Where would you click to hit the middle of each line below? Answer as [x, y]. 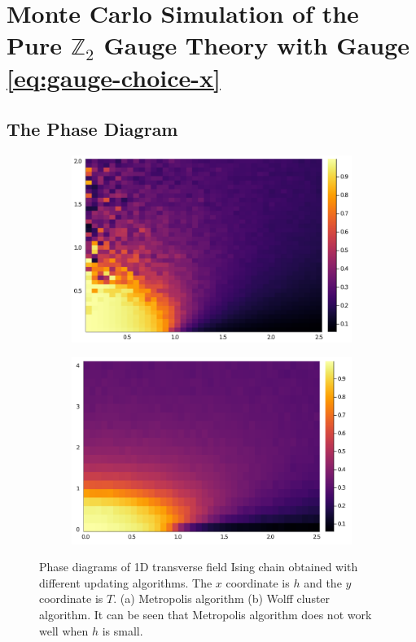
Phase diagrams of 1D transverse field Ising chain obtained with [199, 567]
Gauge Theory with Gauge [257, 45]
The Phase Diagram [92, 129]
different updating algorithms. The [126, 582]
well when [64, 630]
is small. [123, 630]
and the [323, 582]
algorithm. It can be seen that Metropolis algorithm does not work [206, 614]
